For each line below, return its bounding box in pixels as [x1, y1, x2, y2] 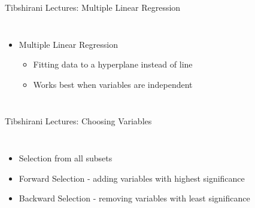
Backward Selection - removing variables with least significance [19, 192, 250, 204]
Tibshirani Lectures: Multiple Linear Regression [5, 1, 181, 13]
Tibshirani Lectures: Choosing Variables [5, 115, 152, 127]
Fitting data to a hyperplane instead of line [33, 58, 193, 71]
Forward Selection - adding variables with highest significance [19, 172, 245, 184]
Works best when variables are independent [33, 78, 193, 90]
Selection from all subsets [19, 151, 113, 164]
